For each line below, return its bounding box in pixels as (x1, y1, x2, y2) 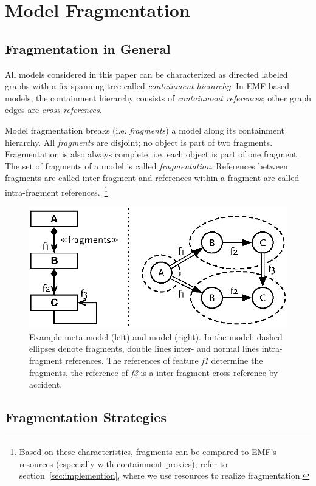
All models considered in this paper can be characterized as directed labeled (5, 67, 288, 80)
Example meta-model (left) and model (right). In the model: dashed (29, 330, 283, 343)
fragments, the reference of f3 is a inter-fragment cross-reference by (29, 366, 278, 378)
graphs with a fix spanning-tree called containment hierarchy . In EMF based (5, 80, 290, 92)
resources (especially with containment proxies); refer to (19, 457, 228, 470)
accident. (29, 378, 63, 391)
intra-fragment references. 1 (5, 183, 108, 198)
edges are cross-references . (5, 103, 102, 116)
